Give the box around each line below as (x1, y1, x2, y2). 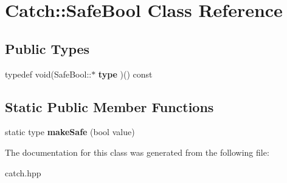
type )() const (98, 67, 153, 80)
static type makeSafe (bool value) (5, 125, 135, 138)
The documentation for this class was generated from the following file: (5, 145, 269, 158)
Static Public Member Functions (5, 97, 214, 116)
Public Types (5, 39, 90, 58)
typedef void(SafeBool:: (5, 67, 92, 80)
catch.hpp (5, 166, 41, 179)
